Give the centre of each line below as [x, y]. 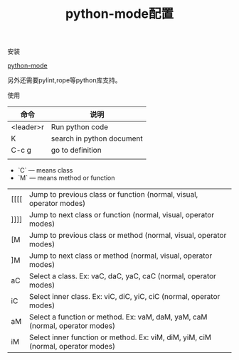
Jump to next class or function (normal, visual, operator [122, 215]
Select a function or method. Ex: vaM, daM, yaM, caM [118, 317]
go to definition [76, 151]
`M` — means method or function [66, 178]
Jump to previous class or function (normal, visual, [114, 195]
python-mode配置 [119, 14]
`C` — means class [45, 170]
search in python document [97, 138]
